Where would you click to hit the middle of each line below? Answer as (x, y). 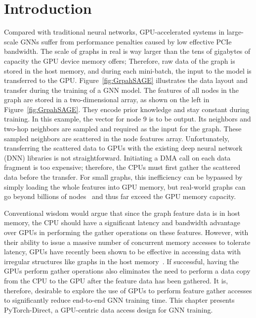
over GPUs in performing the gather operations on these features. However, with (126, 232)
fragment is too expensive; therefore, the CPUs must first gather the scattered (122, 167)
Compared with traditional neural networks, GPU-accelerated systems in (114, 32)
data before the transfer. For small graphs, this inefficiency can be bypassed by (123, 177)
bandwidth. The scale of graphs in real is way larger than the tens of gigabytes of (127, 51)
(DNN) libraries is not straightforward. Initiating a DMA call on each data (117, 157)
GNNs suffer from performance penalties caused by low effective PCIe (126, 41)
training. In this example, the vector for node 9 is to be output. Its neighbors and (128, 119)
